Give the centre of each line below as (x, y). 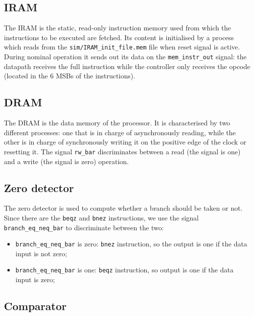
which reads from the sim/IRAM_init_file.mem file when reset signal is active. (122, 47)
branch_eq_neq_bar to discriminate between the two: (84, 227)
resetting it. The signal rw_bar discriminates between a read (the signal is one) (122, 151)
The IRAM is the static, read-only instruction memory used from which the (117, 28)
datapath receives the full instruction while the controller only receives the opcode (127, 66)
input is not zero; (41, 253)
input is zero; (35, 280)
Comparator (35, 306)
